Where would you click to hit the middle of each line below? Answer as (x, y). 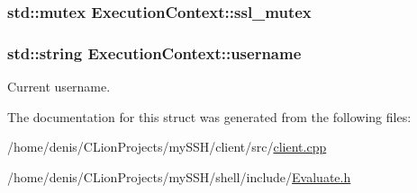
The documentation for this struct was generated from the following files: (209, 116)
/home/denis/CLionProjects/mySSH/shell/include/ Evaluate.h (179, 176)
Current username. (59, 87)
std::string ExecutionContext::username (154, 53)
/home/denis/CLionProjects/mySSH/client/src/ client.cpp (167, 147)
